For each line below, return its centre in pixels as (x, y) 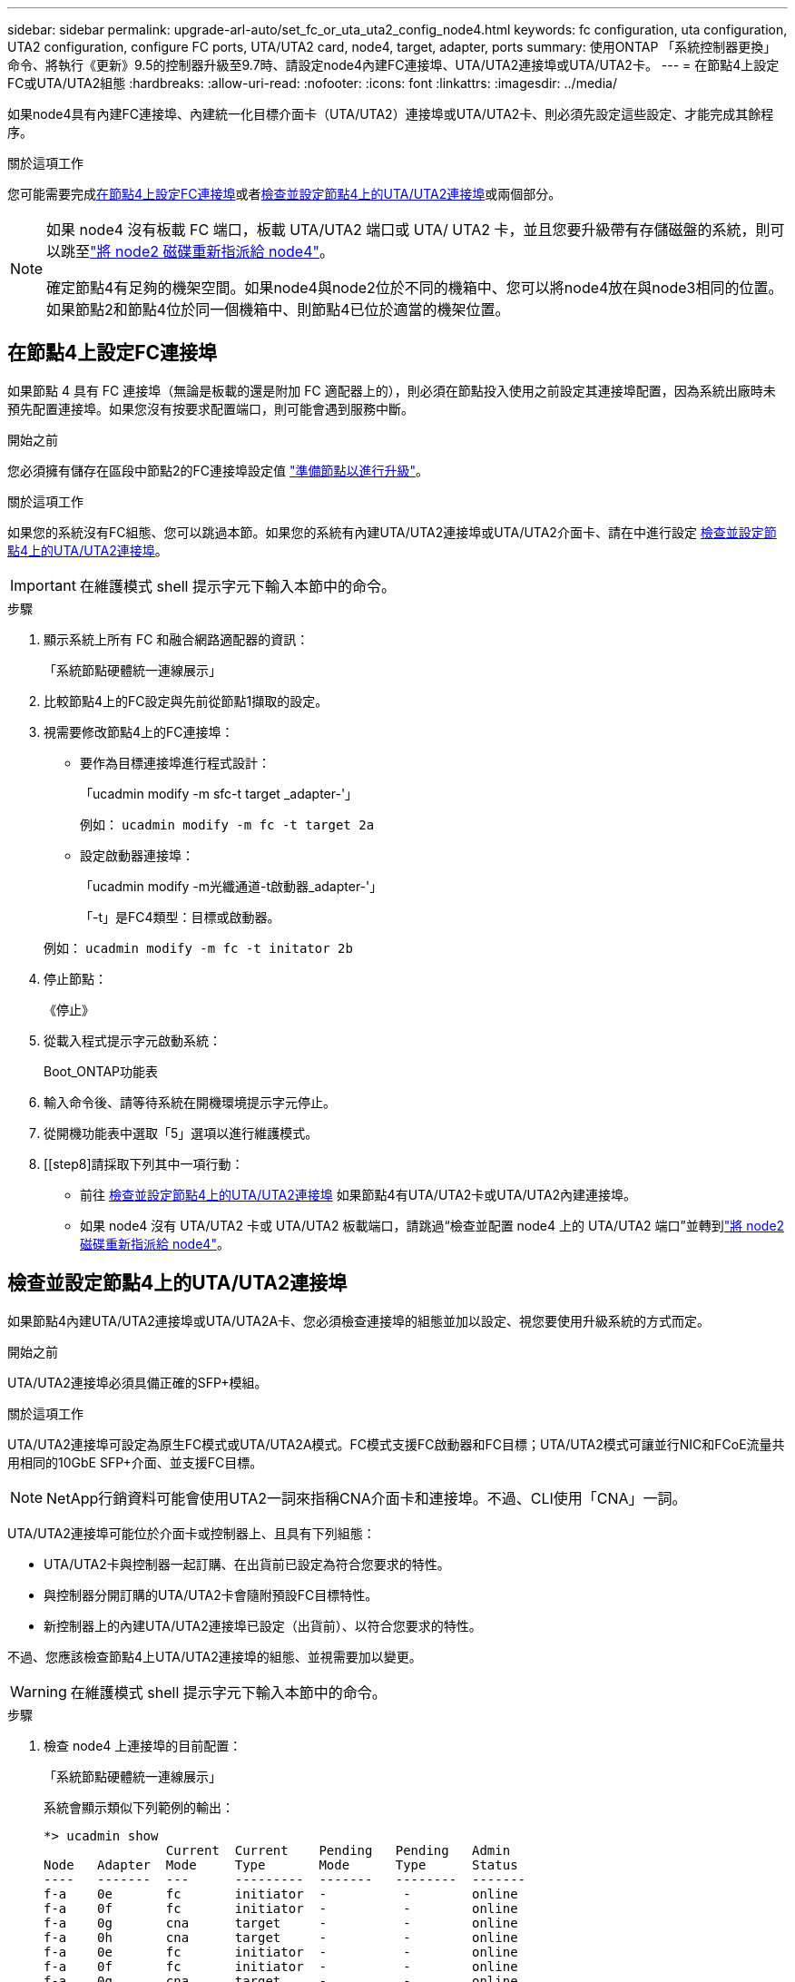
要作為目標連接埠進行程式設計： (175, 762)
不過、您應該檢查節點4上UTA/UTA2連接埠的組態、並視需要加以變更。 (215, 1656)
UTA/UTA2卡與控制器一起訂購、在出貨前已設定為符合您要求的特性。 (247, 1564)
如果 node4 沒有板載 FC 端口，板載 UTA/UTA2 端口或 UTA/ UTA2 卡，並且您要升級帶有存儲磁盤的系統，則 (408, 230)
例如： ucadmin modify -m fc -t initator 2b (198, 947)
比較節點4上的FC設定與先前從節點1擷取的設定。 (186, 701)
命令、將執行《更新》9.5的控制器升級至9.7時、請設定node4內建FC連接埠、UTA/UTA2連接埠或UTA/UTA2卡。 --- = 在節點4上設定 (393, 65)
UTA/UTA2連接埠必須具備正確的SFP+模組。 (137, 1382)
